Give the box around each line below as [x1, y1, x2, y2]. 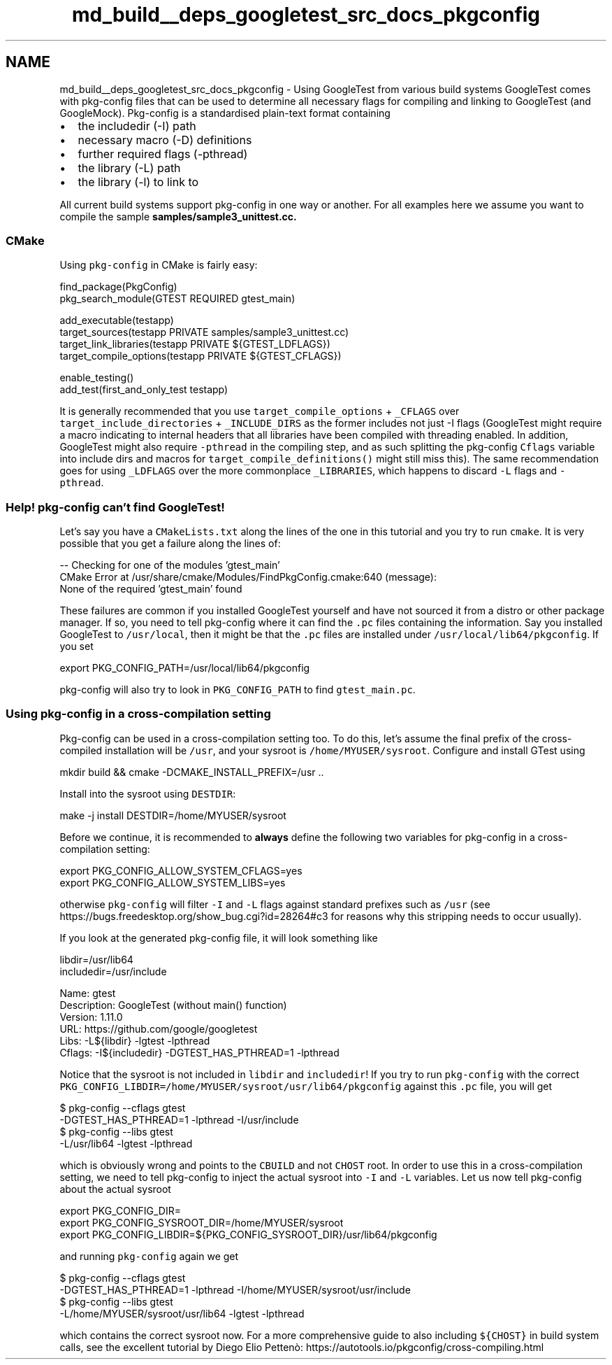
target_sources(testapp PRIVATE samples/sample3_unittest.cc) [59, 326, 349, 339]
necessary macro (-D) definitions [78, 132, 252, 147]
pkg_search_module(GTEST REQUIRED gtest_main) [59, 292, 296, 305]
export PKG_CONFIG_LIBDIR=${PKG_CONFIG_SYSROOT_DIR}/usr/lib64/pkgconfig [59, 1228, 437, 1240]
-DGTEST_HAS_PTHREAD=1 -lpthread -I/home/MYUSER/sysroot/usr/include [59, 1283, 411, 1296]
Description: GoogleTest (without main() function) [59, 998, 287, 1011]
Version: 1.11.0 [59, 1010, 123, 1023]
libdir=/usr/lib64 [59, 953, 133, 966]
